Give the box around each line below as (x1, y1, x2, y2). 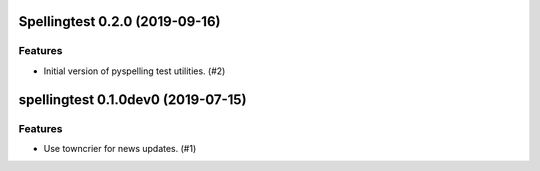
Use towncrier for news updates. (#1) (43, 142, 197, 154)
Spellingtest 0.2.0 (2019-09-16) (18, 13, 221, 30)
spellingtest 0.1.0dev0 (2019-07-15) (18, 91, 247, 108)
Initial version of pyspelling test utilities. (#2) (43, 65, 226, 77)
